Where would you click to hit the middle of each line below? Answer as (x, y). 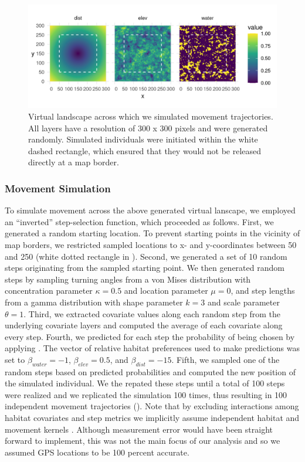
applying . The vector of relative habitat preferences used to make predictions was (152, 348)
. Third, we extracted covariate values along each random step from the (152, 313)
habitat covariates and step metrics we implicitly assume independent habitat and (152, 418)
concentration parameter (49, 291)
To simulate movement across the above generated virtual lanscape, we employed (150, 210)
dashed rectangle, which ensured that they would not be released (145, 150)
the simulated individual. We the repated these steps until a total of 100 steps (145, 383)
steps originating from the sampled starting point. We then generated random (145, 268)
